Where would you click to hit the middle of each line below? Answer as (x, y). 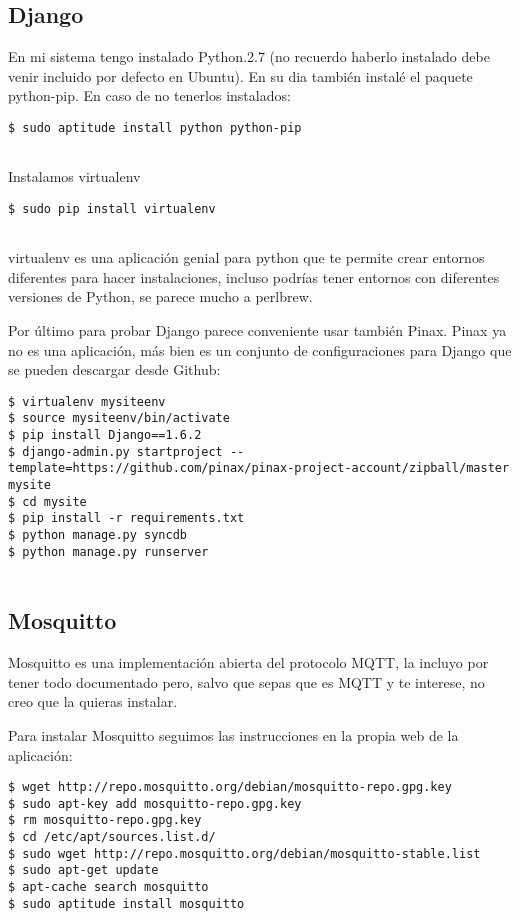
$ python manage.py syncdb (97, 535)
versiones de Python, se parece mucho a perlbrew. (160, 296)
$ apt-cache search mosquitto (108, 887)
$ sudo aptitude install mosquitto (126, 903)
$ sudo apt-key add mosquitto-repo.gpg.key (155, 803)
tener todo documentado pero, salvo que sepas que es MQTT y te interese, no (246, 681)
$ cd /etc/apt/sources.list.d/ (112, 837)
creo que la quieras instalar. (93, 701)
